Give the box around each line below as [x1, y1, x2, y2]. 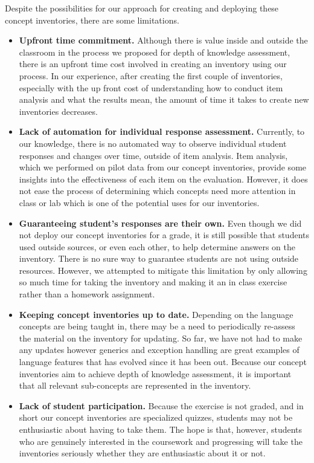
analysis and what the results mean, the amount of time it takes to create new [19, 93, 309, 106]
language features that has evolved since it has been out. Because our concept [19, 355, 307, 368]
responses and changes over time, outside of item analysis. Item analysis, [19, 149, 288, 161]
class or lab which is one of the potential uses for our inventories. [19, 196, 260, 209]
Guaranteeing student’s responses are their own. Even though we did [19, 216, 302, 229]
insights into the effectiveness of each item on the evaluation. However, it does [19, 172, 308, 185]
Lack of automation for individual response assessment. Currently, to [19, 125, 305, 138]
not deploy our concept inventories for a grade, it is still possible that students [19, 228, 309, 241]
